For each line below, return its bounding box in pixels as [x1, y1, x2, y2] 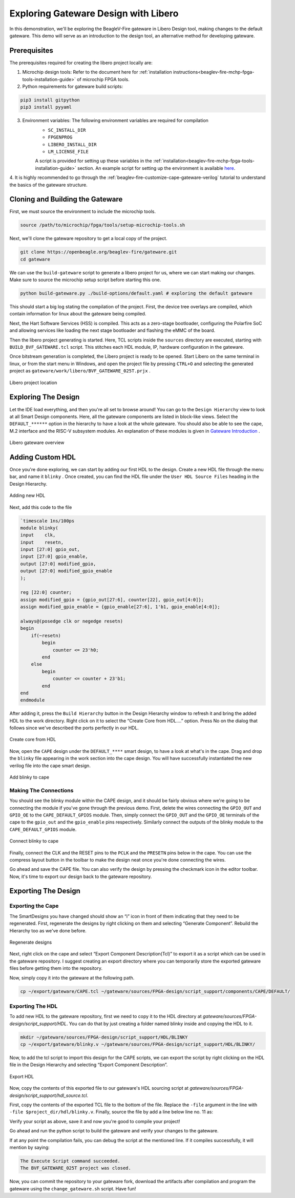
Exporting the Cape [9, 903, 59, 910]
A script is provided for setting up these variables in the [35, 158, 152, 164]
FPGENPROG [48, 134, 73, 141]
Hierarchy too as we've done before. [9, 927, 87, 933]
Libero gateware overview [9, 440, 65, 446]
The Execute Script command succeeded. [20, 1158, 120, 1164]
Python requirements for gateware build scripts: [22, 84, 123, 90]
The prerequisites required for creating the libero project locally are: [9, 59, 153, 66]
